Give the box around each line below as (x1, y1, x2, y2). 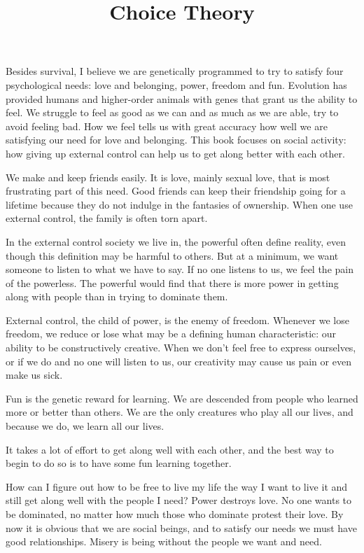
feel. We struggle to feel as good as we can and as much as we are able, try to (6, 105, 339, 120)
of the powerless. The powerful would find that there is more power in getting (6, 275, 339, 290)
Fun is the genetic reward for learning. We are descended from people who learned (6, 391, 358, 405)
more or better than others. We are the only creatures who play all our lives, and (6, 405, 353, 419)
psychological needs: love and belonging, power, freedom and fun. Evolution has (6, 77, 347, 92)
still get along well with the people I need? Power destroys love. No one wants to (6, 493, 352, 507)
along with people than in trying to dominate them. (6, 289, 228, 304)
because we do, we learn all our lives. (6, 419, 164, 433)
